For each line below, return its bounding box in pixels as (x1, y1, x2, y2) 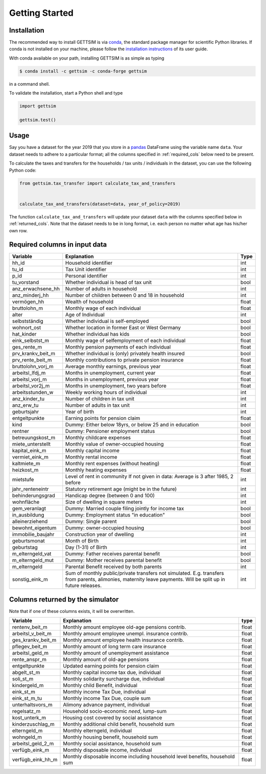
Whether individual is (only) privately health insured (65, 350, 185, 357)
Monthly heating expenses (65, 466, 127, 473)
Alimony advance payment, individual (63, 702, 150, 708)
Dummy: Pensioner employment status (65, 428, 155, 435)
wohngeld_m (12, 734, 42, 740)
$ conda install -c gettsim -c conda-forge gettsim (19, 68, 147, 74)
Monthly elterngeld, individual (63, 727, 132, 734)
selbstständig (12, 318, 44, 325)
